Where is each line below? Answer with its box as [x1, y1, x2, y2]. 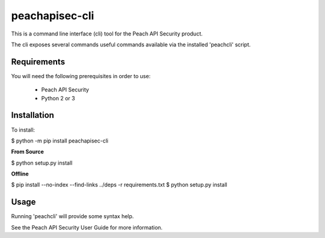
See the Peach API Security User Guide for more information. [11, 224, 162, 231]
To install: [11, 126, 36, 133]
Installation [11, 110, 54, 120]
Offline [11, 170, 29, 177]
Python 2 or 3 [41, 94, 75, 102]
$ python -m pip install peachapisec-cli [11, 137, 108, 144]
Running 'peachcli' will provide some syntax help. [11, 213, 134, 220]
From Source [11, 148, 45, 156]
